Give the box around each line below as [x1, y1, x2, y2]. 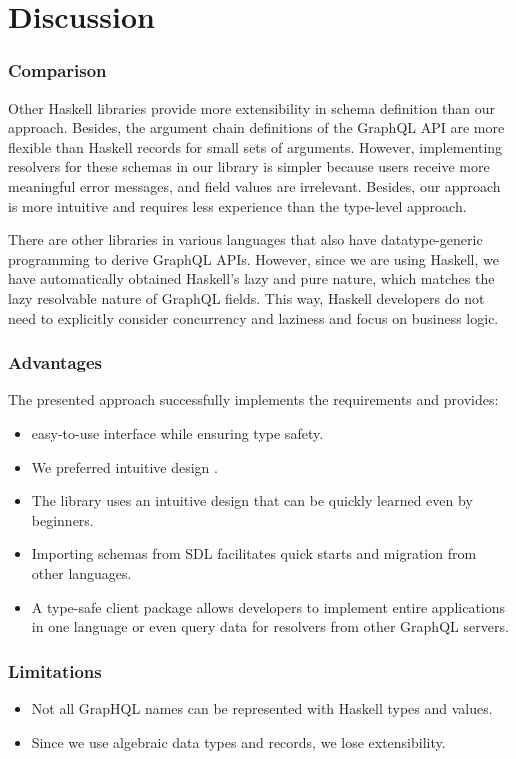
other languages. [31, 562, 132, 583]
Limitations [8, 658, 102, 683]
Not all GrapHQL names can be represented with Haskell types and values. [31, 697, 493, 718]
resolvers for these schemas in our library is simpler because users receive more [8, 156, 490, 177]
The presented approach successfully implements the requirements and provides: [8, 389, 499, 410]
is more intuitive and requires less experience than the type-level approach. [8, 195, 467, 216]
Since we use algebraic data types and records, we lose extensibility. [31, 731, 446, 752]
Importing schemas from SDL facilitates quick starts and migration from [31, 543, 477, 564]
